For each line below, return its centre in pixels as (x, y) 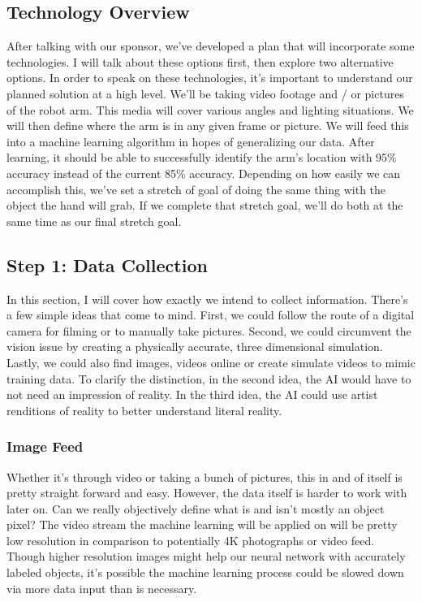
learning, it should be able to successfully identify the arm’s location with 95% (202, 157)
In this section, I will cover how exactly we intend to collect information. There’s (207, 299)
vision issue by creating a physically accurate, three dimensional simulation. (195, 346)
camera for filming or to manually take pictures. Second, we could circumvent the (209, 330)
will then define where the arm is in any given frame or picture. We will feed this (208, 126)
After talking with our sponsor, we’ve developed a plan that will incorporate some (211, 46)
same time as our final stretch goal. (94, 221)
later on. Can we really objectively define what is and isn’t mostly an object (196, 508)
